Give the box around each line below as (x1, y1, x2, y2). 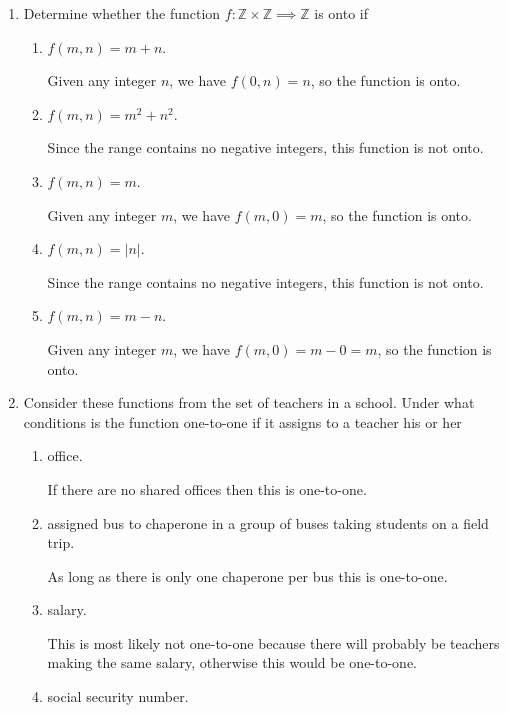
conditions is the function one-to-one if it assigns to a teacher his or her (23, 411, 462, 432)
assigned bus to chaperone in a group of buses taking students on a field (47, 512, 489, 533)
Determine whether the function (23, 3, 221, 23)
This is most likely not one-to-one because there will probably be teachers (47, 632, 500, 653)
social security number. (47, 686, 189, 707)
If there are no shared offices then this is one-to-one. (47, 478, 367, 499)
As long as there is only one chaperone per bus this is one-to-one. (47, 565, 448, 586)
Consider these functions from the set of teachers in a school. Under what (23, 392, 475, 413)
